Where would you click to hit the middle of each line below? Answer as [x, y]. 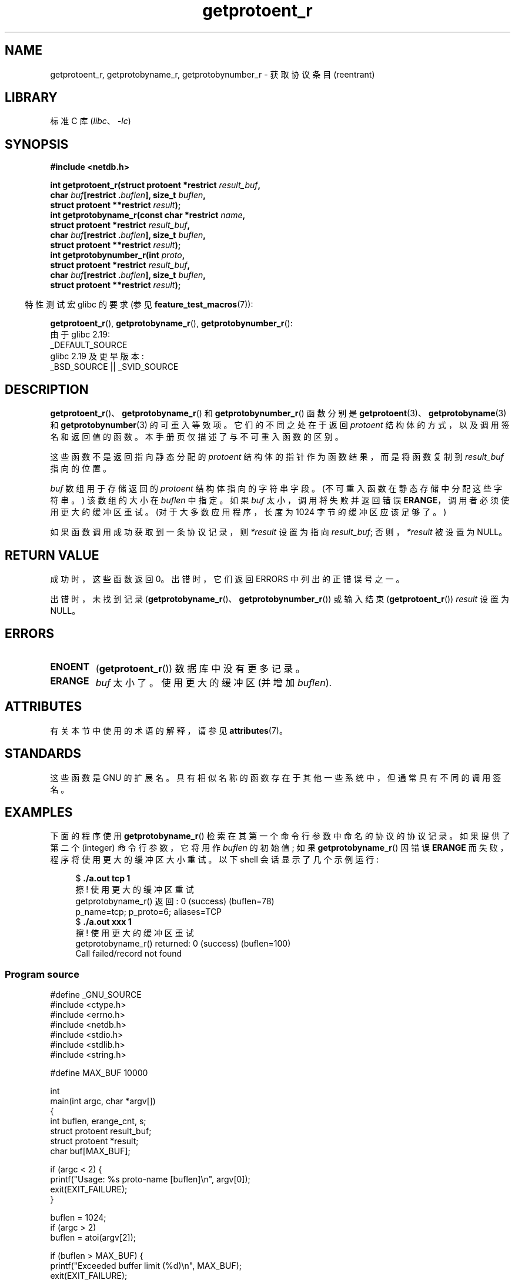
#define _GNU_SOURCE [96, 995]
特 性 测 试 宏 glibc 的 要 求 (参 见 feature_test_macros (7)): [139, 305]
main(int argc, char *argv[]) [103, 1101]
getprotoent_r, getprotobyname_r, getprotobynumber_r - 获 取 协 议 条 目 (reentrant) [213, 74]
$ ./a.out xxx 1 [103, 922]
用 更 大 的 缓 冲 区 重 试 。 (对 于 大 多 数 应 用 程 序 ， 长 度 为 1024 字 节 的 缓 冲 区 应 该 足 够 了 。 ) [248, 512]
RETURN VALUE [52, 555]
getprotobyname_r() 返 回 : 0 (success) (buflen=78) [175, 901]
